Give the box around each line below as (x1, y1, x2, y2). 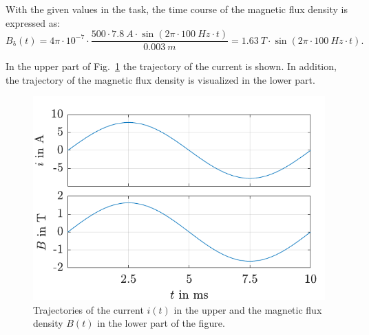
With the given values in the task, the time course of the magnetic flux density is (6, 2, 348, 16)
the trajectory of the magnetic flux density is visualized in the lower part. (6, 72, 315, 86)
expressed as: (6, 15, 61, 30)
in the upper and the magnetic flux (173, 302, 322, 316)
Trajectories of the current (33, 302, 144, 316)
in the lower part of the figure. (97, 316, 225, 330)
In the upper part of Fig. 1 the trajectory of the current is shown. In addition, (6, 59, 337, 73)
